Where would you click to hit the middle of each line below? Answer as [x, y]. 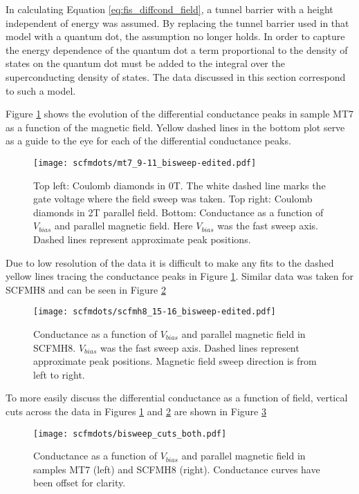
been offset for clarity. [80, 483]
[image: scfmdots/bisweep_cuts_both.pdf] [130, 434]
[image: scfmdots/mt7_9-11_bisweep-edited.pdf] [145, 163]
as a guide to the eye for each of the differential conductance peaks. [148, 141]
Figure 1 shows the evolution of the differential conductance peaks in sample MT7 [180, 114]
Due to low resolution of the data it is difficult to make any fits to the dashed [170, 262]
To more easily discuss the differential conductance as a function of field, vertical [177, 398]
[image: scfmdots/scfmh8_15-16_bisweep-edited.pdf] [155, 312]
